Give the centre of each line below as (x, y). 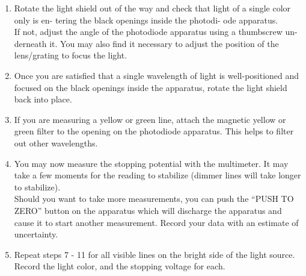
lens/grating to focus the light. (71, 55)
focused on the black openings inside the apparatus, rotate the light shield (151, 87)
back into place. (43, 99)
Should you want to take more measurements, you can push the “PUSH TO (154, 199)
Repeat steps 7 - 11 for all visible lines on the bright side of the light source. (155, 254)
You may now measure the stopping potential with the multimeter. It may (151, 163)
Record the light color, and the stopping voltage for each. (120, 266)
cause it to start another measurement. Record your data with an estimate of (156, 222)
